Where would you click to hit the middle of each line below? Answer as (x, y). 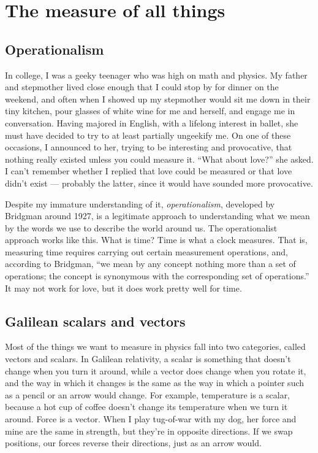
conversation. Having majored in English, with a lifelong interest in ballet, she (152, 122)
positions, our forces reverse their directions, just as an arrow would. (133, 443)
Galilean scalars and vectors (95, 321)
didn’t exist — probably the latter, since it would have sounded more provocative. (159, 183)
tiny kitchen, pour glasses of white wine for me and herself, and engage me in (150, 111)
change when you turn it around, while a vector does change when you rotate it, (156, 370)
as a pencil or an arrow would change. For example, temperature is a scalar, (148, 394)
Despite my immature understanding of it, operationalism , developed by (140, 203)
